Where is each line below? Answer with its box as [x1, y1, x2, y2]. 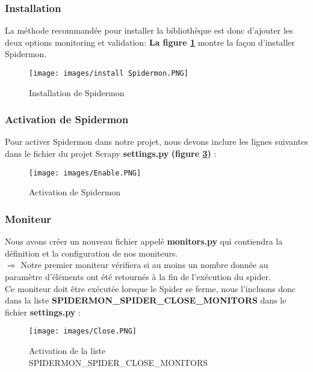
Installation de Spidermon [29, 86, 125, 99]
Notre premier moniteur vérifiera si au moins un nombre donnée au [20, 258, 268, 271]
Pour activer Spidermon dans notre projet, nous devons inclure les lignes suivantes [5, 135, 308, 148]
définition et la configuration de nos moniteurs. [5, 246, 178, 259]
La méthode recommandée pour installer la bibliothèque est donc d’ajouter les [5, 24, 293, 37]
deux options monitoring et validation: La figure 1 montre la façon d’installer [5, 35, 295, 48]
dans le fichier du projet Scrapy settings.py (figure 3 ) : [5, 147, 217, 160]
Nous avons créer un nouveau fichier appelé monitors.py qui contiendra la [5, 235, 283, 248]
